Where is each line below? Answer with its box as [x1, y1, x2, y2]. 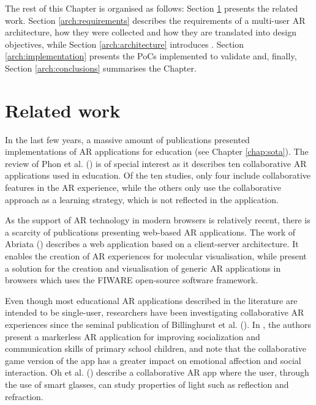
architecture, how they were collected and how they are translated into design [5, 26, 296, 39]
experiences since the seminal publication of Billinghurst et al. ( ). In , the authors [5, 318, 312, 330]
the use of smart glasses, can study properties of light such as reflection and [5, 377, 289, 390]
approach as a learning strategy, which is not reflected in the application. [5, 193, 279, 206]
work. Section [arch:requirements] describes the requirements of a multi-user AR [5, 13, 306, 26]
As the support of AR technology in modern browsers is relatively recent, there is [5, 214, 310, 226]
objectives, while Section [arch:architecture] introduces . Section [5, 37, 244, 50]
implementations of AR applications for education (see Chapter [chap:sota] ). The [5, 145, 309, 158]
